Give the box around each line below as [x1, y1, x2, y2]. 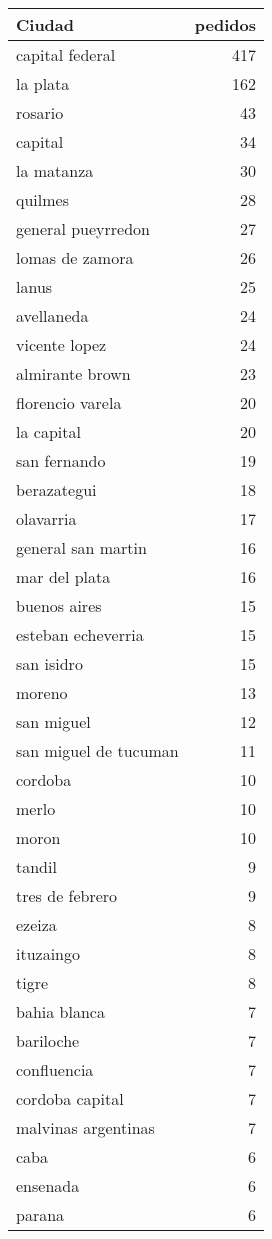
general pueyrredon [16, 217, 150, 240]
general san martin [16, 536, 147, 559]
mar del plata [16, 565, 111, 588]
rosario [16, 101, 64, 124]
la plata [16, 72, 70, 95]
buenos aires [16, 594, 102, 617]
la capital [16, 420, 81, 443]
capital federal [16, 43, 116, 66]
